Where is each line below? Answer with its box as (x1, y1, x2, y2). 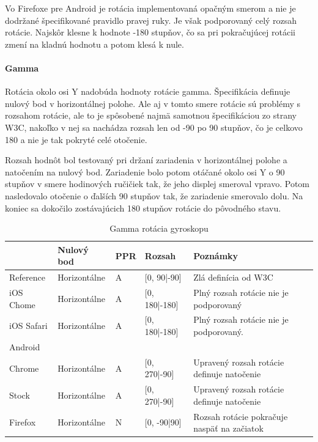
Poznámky (193, 249, 239, 262)
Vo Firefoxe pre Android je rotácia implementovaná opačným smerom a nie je (5, 2, 296, 14)
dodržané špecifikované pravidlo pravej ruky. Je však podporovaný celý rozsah (5, 13, 297, 26)
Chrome (9, 361, 39, 374)
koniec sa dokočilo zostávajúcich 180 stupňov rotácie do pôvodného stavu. (5, 201, 281, 214)
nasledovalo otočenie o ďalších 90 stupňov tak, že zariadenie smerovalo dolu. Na (5, 189, 303, 202)
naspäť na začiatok (193, 422, 264, 435)
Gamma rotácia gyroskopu (109, 222, 209, 235)
